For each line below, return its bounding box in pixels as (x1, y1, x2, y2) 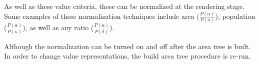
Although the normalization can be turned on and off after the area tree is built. (4, 41, 251, 51)
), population (215, 10, 255, 21)
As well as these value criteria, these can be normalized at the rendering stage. (4, 1, 245, 11)
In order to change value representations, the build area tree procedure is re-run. (4, 51, 251, 61)
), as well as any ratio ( (22, 22, 94, 33)
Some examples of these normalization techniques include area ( (4, 10, 199, 21)
